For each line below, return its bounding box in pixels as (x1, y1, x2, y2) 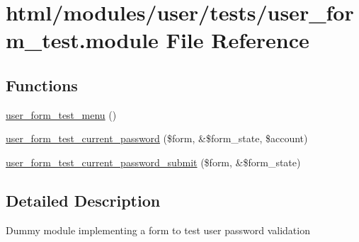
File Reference (166, 25, 309, 54)
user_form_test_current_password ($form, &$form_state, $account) (6, 131, 308, 146)
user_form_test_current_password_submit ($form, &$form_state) (6, 154, 301, 169)
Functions (6, 74, 78, 96)
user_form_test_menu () (6, 107, 117, 122)
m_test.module (6, 25, 159, 54)
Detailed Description (6, 189, 161, 211)
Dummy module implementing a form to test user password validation (6, 222, 310, 237)
